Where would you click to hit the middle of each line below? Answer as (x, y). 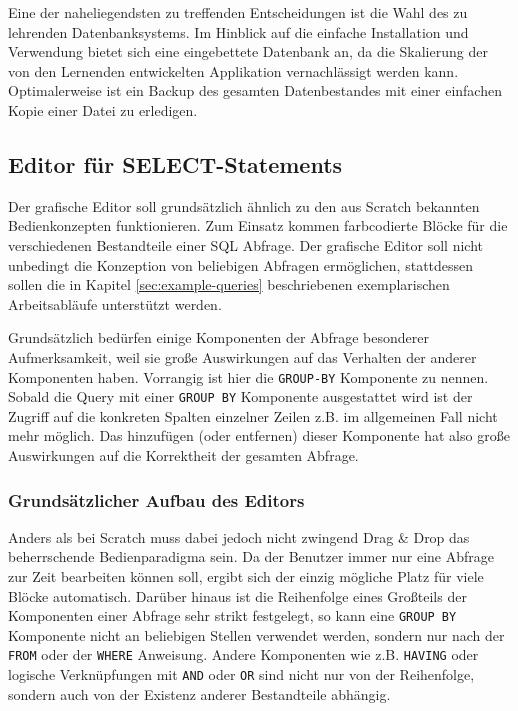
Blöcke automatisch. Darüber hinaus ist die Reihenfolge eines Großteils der (237, 595)
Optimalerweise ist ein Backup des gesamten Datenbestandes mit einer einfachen (255, 90)
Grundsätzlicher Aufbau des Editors (156, 499)
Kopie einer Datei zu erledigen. (103, 109)
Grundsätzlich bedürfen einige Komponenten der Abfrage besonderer (218, 337)
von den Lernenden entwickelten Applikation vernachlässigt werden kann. (233, 70)
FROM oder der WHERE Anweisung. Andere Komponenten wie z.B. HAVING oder (243, 654)
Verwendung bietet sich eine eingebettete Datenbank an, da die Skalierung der (248, 51)
